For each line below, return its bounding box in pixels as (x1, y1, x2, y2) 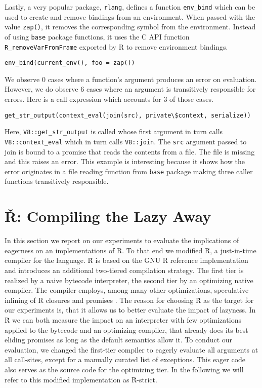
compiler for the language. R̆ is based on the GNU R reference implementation (5, 255, 248, 265)
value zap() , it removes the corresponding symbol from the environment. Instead (5, 21, 256, 32)
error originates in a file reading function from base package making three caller (5, 166, 253, 176)
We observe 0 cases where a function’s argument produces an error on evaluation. (5, 73, 257, 84)
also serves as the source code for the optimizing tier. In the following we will (5, 364, 244, 374)
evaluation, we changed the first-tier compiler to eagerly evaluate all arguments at (5, 344, 258, 355)
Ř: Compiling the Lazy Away (5, 206, 211, 226)
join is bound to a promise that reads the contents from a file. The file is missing (5, 146, 255, 157)
